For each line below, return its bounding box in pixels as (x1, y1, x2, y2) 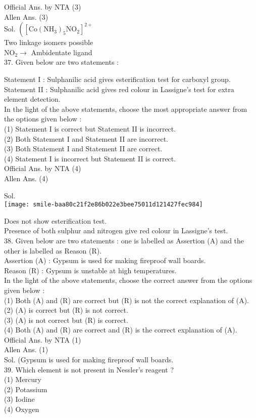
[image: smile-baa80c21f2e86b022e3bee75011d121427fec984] (4, 201, 203, 208)
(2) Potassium (4, 384, 47, 394)
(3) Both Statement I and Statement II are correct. (4, 143, 163, 154)
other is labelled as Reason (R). (4, 245, 102, 256)
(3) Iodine (4, 394, 35, 404)
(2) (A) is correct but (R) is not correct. (4, 305, 128, 315)
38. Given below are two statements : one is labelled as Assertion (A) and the (4, 235, 244, 245)
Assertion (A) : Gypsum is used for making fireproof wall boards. (4, 255, 206, 266)
